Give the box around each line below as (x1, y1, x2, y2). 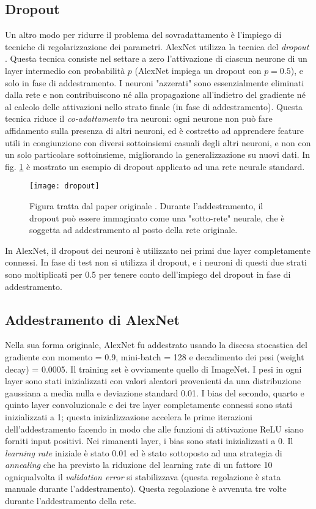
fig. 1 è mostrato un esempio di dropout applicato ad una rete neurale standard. (5, 160, 305, 173)
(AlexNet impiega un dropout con (134, 64, 262, 76)
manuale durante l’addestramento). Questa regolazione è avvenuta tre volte (5, 482, 287, 495)
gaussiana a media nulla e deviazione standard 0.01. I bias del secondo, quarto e (5, 386, 304, 399)
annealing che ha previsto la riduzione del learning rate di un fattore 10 (5, 458, 273, 471)
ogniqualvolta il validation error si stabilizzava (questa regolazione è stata (5, 470, 281, 483)
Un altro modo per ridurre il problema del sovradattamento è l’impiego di (5, 28, 282, 41)
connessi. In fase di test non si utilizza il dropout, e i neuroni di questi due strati (5, 256, 307, 269)
